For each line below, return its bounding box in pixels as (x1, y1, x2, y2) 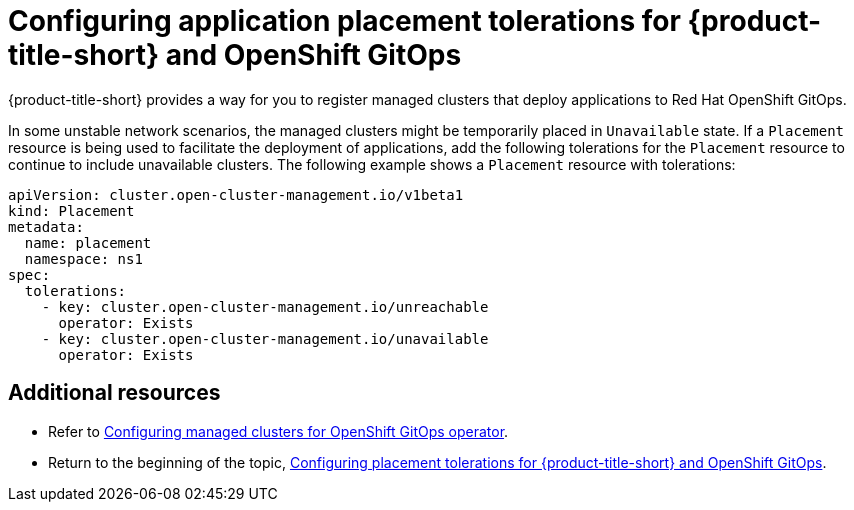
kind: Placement (8, 202, 135, 219)
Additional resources (8, 380, 221, 406)
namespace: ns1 (24, 250, 143, 267)
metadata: (8, 218, 84, 235)
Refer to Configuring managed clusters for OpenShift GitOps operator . (48, 422, 509, 440)
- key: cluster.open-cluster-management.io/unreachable (41, 298, 489, 315)
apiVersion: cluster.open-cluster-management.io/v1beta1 (8, 186, 464, 203)
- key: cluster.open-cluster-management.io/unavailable (41, 330, 489, 347)
